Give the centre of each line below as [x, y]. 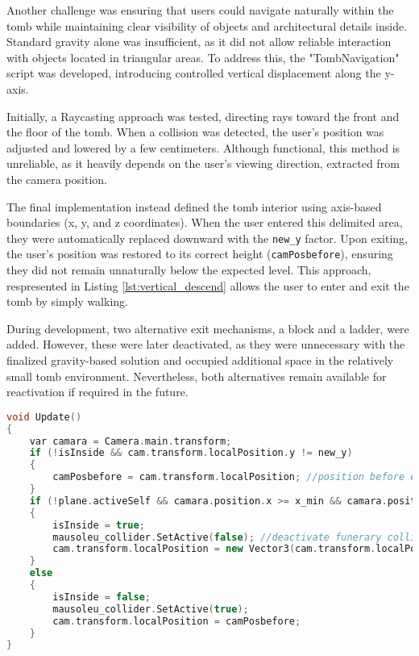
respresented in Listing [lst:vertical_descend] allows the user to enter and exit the [208, 285]
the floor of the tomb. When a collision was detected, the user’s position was [195, 132]
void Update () [44, 417]
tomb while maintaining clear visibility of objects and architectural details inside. [207, 25]
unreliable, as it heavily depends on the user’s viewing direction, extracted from [203, 163]
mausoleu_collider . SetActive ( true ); [151, 609]
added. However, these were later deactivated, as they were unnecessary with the [206, 344]
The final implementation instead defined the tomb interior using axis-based [194, 206]
